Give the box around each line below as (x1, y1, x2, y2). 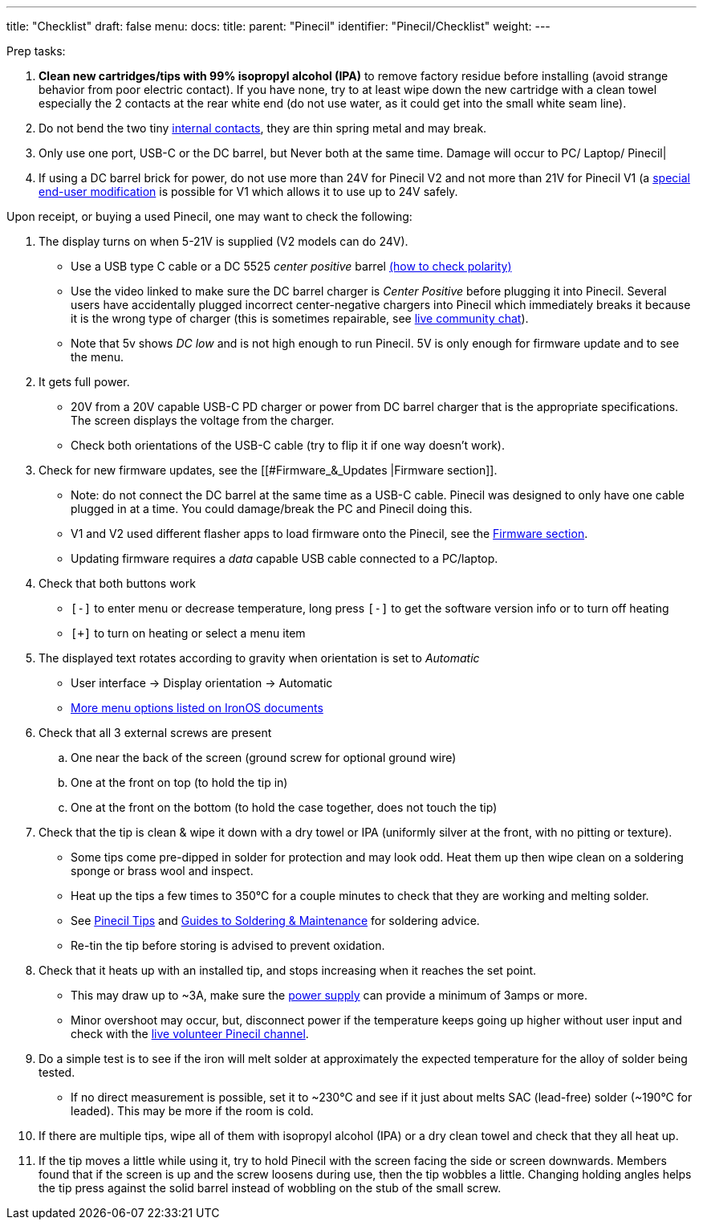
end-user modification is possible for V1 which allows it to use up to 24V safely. (39, 185, 458, 198)
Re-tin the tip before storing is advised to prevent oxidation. (71, 939, 385, 952)
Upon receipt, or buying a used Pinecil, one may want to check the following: (6, 210, 412, 223)
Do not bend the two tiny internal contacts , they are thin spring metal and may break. (39, 121, 487, 135)
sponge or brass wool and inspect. (71, 864, 254, 878)
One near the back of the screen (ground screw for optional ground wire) (71, 751, 457, 764)
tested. (39, 1065, 75, 1079)
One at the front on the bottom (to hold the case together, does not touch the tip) (71, 800, 498, 814)
